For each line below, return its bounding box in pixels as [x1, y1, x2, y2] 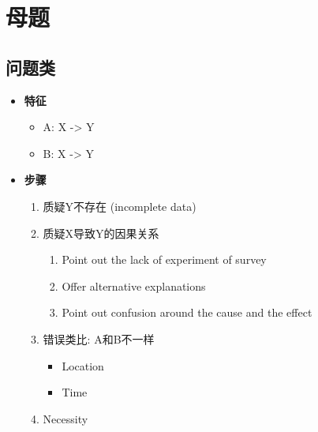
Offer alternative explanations [62, 277, 206, 294]
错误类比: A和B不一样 [43, 330, 155, 347]
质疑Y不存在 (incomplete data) [43, 197, 196, 214]
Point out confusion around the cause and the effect [62, 304, 312, 321]
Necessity [43, 410, 88, 426]
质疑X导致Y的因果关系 [43, 224, 159, 241]
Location [62, 357, 104, 374]
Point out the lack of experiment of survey [62, 251, 267, 268]
